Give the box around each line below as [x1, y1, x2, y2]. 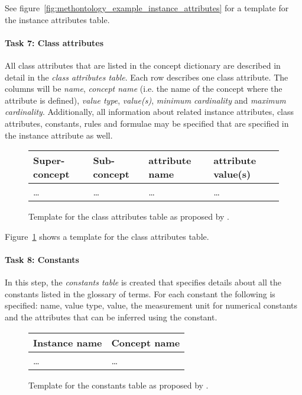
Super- [33, 153, 65, 168]
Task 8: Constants [5, 253, 79, 265]
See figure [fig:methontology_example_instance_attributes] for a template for [5, 2, 289, 14]
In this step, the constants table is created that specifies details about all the [5, 276, 281, 288]
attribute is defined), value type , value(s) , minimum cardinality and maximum [5, 94, 286, 106]
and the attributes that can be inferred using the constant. [5, 310, 217, 323]
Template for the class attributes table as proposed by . [28, 210, 229, 223]
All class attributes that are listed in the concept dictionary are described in [5, 59, 281, 71]
